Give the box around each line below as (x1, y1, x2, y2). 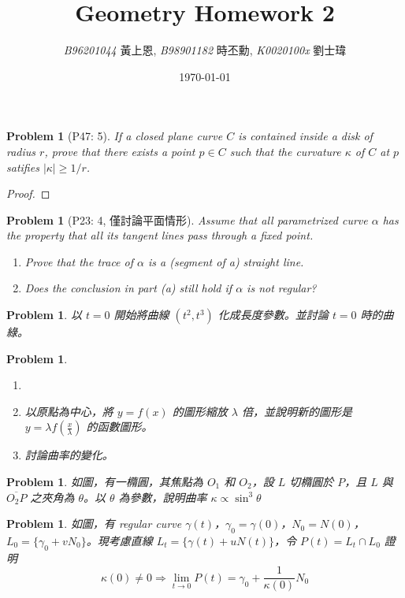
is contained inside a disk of (238, 128, 373, 144)
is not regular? (247, 280, 317, 296)
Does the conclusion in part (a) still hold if (24, 280, 232, 296)
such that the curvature (229, 143, 341, 159)
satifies (6, 158, 39, 175)
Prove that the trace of (24, 253, 134, 269)
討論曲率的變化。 (24, 447, 113, 463)
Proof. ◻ (6, 185, 50, 202)
